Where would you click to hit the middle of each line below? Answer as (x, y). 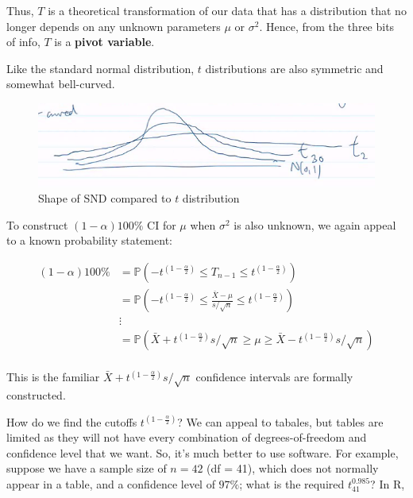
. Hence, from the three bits (327, 26)
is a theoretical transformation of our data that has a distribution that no (227, 10)
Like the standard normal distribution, (100, 68)
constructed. (36, 394)
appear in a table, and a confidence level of (111, 483)
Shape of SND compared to (105, 198)
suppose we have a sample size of (87, 468)
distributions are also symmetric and (294, 68)
